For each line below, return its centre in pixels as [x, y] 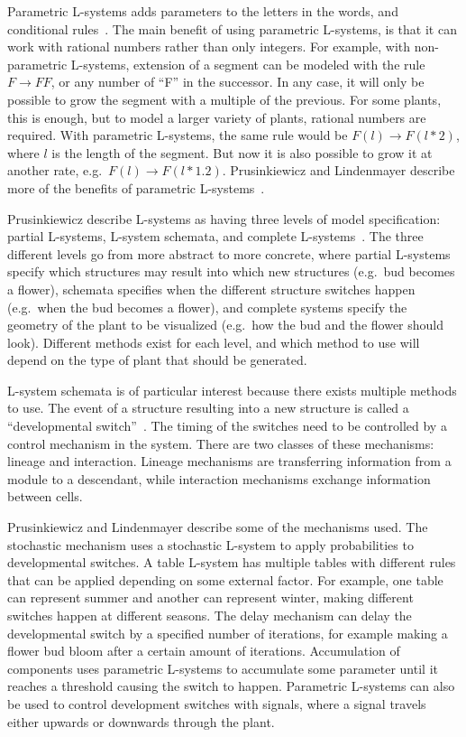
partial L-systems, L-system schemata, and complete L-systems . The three [215, 236]
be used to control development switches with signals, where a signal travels [217, 703]
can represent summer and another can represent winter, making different [210, 597]
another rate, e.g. [55, 170]
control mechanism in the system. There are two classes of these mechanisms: [221, 443]
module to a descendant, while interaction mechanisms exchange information [219, 478]
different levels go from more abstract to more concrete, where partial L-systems [229, 253]
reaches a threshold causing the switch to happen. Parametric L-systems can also [231, 686]
